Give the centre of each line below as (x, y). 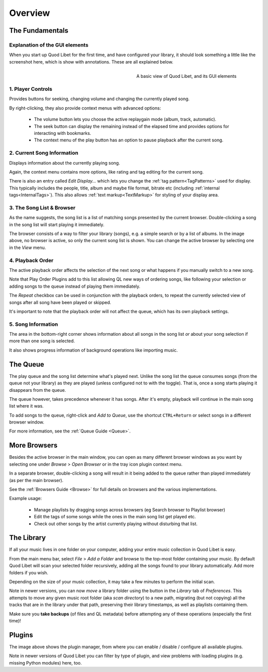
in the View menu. (28, 247)
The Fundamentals (39, 31)
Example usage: (26, 498)
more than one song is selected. (42, 341)
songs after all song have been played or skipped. (60, 302)
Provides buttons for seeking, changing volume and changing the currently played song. (99, 99)
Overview (30, 13)
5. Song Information (33, 324)
